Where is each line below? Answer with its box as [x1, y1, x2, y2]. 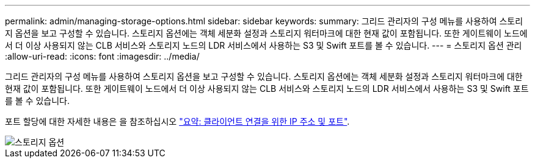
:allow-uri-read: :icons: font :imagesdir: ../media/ [5, 51, 200, 61]
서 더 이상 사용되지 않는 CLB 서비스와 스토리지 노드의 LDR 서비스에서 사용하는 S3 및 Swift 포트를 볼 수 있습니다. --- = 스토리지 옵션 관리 [5, 40, 522, 50]
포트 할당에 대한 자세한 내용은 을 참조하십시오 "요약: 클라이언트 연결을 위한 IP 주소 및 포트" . [5, 116, 350, 127]
